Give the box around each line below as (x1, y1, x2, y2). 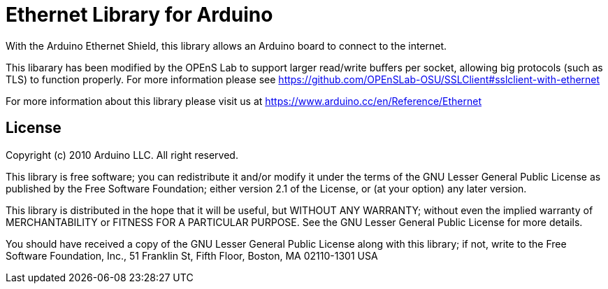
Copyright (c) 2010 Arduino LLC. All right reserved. (6, 148, 238, 161)
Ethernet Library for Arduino (6, 3, 273, 27)
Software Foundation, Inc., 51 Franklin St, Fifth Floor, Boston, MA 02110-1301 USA (6, 249, 378, 262)
